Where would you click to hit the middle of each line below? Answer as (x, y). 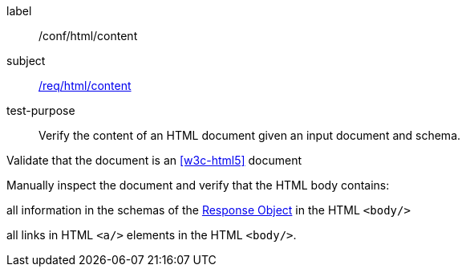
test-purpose (41, 110)
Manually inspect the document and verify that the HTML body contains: (198, 185)
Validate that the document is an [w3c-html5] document (154, 160)
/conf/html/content (88, 36)
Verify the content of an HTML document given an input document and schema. (250, 135)
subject (26, 61)
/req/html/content (85, 86)
